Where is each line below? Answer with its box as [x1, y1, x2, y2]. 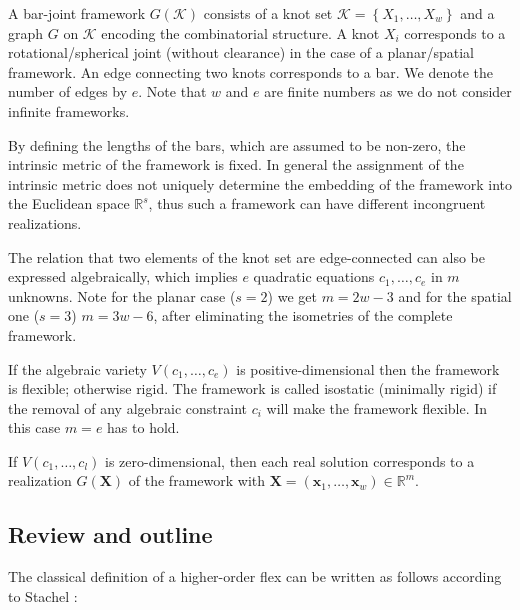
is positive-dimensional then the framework [236, 358, 500, 379]
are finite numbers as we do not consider [264, 81, 512, 102]
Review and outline [8, 519, 213, 550]
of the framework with [128, 470, 266, 491]
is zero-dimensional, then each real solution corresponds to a [105, 450, 475, 471]
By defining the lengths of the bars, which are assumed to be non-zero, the [8, 134, 466, 155]
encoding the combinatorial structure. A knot [101, 22, 380, 43]
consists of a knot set [203, 3, 333, 23]
